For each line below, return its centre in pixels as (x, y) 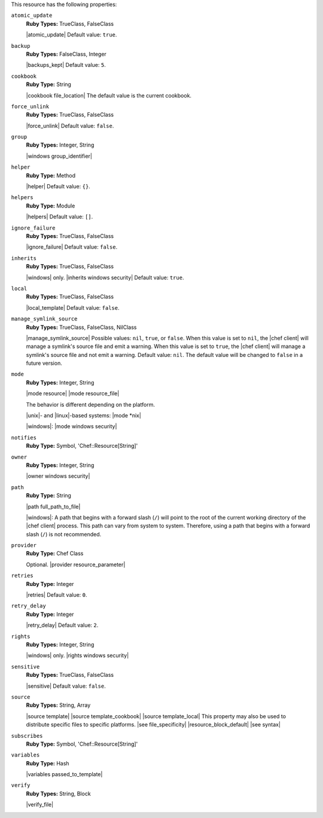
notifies (24, 437)
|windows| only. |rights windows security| (77, 655)
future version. (44, 363)
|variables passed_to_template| (64, 774)
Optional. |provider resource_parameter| (76, 564)
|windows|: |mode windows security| (71, 426)
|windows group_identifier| (59, 156)
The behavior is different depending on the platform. (91, 404)
